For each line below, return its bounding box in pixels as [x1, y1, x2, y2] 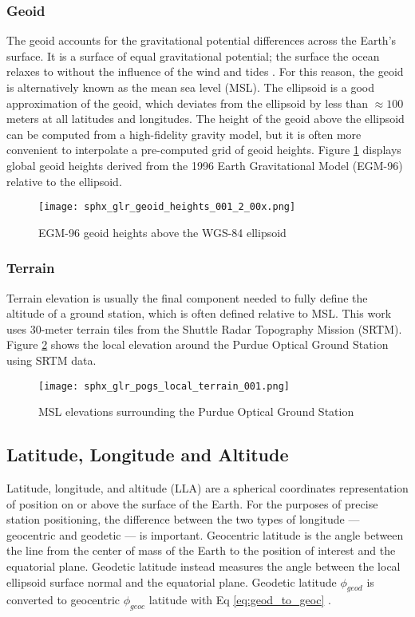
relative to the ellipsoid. [6, 172, 122, 189]
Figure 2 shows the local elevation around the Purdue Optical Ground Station [6, 336, 389, 353]
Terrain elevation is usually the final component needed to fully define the [6, 289, 368, 306]
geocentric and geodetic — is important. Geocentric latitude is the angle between [6, 526, 404, 543]
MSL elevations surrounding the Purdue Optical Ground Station [38, 403, 354, 420]
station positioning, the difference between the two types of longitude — [6, 511, 360, 528]
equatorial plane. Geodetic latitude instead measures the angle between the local [6, 558, 401, 575]
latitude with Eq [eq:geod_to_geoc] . [148, 591, 331, 608]
